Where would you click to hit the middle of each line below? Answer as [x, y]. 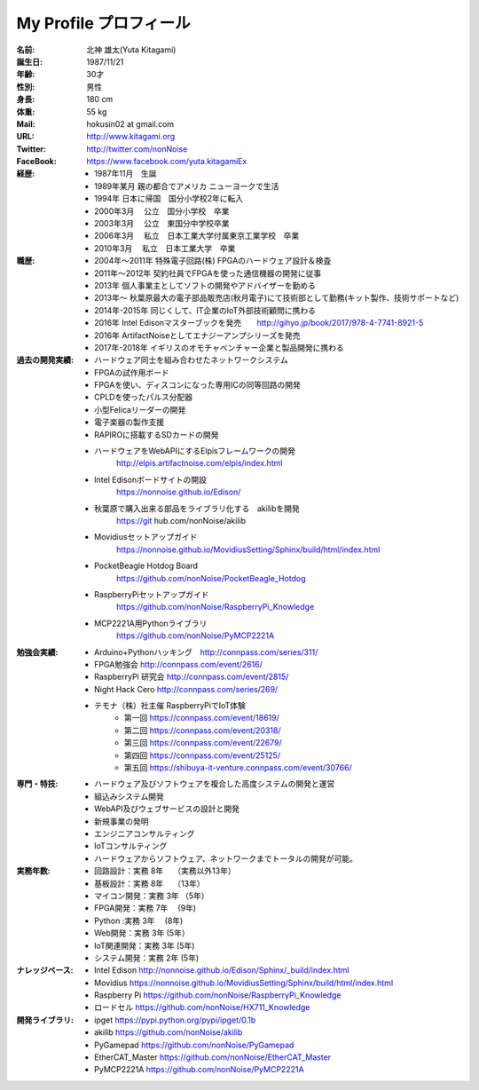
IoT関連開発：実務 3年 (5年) [145, 945]
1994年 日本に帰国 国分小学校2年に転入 [169, 199]
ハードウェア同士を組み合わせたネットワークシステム [191, 360]
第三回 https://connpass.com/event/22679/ [204, 743]
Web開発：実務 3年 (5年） [142, 933]
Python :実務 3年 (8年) [139, 920]
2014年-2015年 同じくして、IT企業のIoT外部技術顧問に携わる [205, 310]
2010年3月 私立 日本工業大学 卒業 [165, 248]
